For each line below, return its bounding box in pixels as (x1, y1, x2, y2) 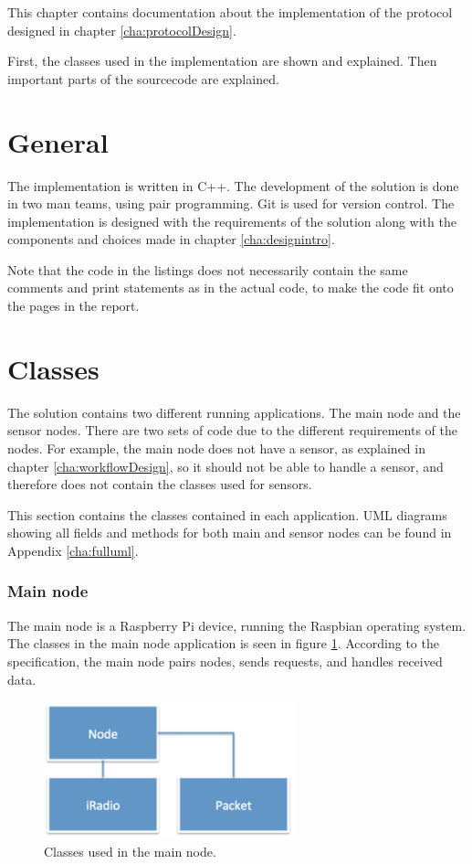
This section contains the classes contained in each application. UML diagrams (7, 505, 447, 524)
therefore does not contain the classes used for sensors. (7, 475, 312, 494)
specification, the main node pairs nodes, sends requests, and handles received (7, 651, 443, 670)
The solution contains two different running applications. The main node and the (7, 402, 461, 421)
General (7, 123, 109, 160)
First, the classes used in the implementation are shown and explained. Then (7, 51, 437, 70)
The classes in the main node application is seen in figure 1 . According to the (7, 634, 439, 653)
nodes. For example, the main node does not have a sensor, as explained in (7, 438, 425, 457)
